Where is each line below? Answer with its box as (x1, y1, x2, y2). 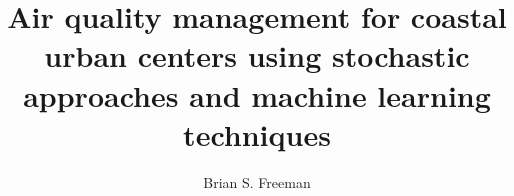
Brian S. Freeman (203, 171, 311, 192)
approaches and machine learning (23, 74, 491, 115)
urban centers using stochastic (44, 35, 470, 76)
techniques (183, 113, 331, 154)
